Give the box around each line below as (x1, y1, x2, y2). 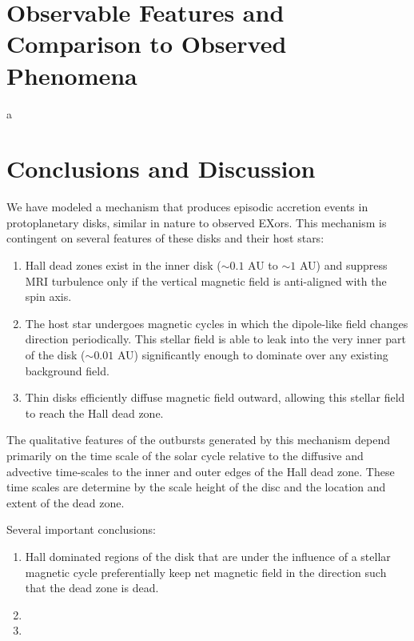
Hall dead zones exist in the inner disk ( (25, 257, 221, 273)
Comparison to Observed (6, 27, 287, 60)
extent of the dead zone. (6, 494, 125, 511)
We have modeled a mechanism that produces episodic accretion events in (6, 198, 368, 215)
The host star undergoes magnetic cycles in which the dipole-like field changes (25, 314, 408, 331)
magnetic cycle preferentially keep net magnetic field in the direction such (25, 563, 387, 580)
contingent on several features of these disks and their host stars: (6, 230, 324, 246)
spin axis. (25, 288, 72, 305)
